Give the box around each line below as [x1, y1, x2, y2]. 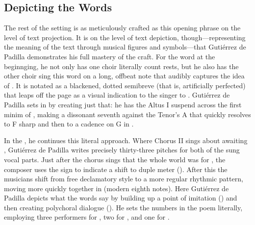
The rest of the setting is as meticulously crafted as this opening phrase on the [4, 23, 241, 33]
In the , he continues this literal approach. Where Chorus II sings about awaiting [4, 135, 248, 145]
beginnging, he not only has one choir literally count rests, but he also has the [4, 61, 239, 71]
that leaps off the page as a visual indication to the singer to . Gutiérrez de [4, 90, 230, 100]
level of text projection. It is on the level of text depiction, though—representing [4, 32, 246, 42]
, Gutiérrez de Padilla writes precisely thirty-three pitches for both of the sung [4, 145, 240, 155]
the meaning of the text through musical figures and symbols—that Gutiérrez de [4, 42, 246, 52]
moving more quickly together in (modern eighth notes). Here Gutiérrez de [4, 183, 229, 193]
